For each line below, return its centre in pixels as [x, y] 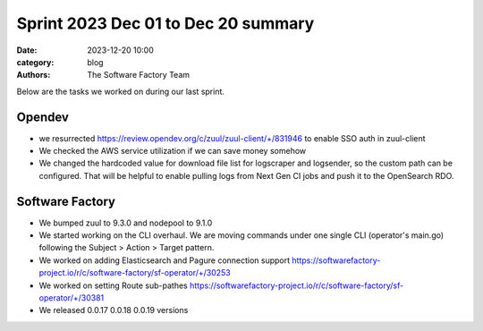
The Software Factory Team [139, 75]
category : [35, 62]
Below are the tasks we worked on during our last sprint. [121, 91]
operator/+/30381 [72, 298]
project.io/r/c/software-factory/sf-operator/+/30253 [135, 273]
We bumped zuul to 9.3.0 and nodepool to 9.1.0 [126, 223]
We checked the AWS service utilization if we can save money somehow [173, 151]
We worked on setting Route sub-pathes [113, 285]
